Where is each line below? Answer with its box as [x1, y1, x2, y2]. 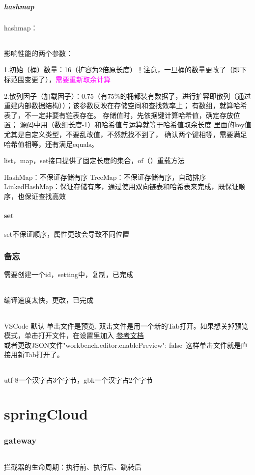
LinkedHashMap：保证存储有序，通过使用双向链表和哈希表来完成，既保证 [4, 181, 239, 192]
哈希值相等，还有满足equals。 [4, 139, 98, 149]
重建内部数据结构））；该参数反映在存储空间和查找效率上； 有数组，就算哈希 [4, 100, 247, 111]
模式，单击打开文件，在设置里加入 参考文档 [4, 330, 144, 340]
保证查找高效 [24, 191, 66, 201]
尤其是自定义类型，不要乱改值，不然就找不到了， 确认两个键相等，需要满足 [4, 129, 247, 139]
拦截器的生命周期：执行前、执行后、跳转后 [4, 461, 142, 472]
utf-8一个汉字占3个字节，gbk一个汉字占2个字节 [4, 375, 153, 385]
